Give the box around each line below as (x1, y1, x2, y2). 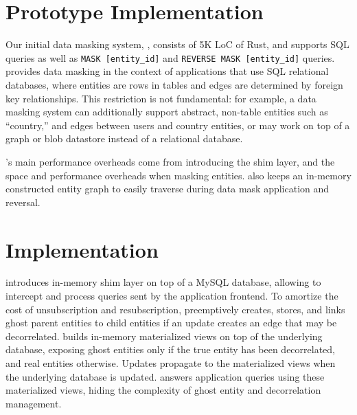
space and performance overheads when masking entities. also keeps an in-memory (5, 168, 352, 182)
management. (5, 396, 62, 410)
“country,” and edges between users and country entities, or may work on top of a (5, 117, 350, 132)
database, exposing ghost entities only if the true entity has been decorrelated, (5, 342, 336, 357)
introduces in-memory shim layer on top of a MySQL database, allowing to (5, 275, 321, 289)
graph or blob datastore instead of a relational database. (5, 131, 243, 146)
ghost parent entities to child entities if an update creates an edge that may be (5, 315, 337, 330)
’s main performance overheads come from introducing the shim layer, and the (5, 154, 335, 168)
